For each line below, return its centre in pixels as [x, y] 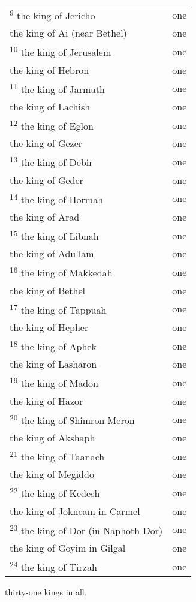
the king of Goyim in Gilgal [68, 547]
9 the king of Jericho [52, 15]
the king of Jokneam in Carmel [75, 511]
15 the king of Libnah [54, 235]
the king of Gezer [46, 143]
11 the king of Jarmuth [57, 88]
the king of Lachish [50, 106]
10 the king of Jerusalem [61, 51]
